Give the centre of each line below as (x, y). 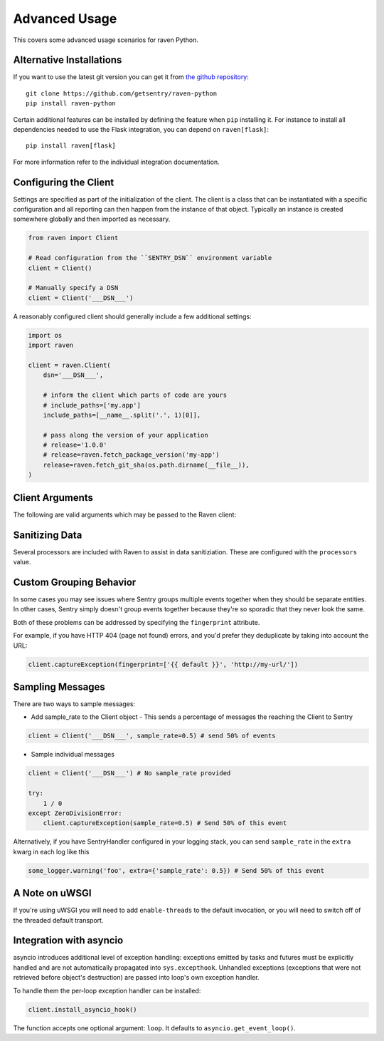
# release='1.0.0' (75, 445)
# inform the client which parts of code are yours (135, 395)
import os (45, 335)
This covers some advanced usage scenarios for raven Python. (106, 40)
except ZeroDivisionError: (75, 813)
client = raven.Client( (70, 365)
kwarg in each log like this (51, 851)
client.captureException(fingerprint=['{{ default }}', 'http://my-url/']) (163, 664)
